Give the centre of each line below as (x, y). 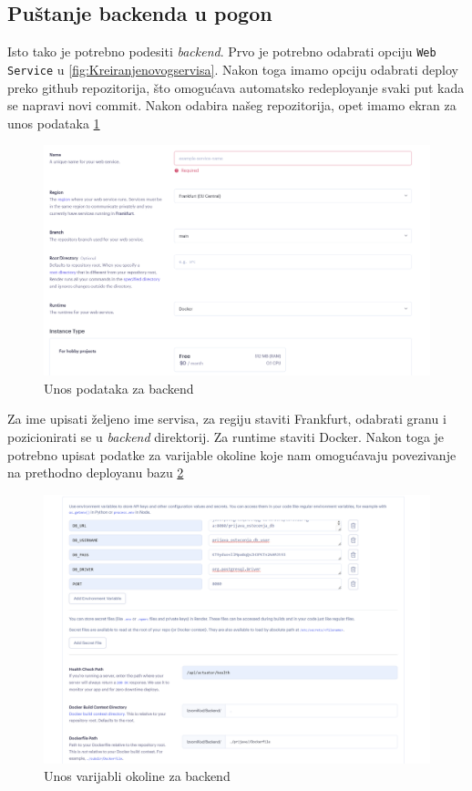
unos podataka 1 (54, 123)
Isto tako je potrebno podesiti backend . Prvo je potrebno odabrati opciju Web (222, 51)
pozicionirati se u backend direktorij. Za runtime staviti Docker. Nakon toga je (226, 437)
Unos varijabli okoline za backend (137, 776)
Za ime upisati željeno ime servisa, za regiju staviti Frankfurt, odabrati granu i (227, 419)
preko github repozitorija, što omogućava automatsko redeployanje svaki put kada (236, 87)
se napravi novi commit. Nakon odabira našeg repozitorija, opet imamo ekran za (232, 105)
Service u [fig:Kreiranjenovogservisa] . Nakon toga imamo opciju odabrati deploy (233, 69)
